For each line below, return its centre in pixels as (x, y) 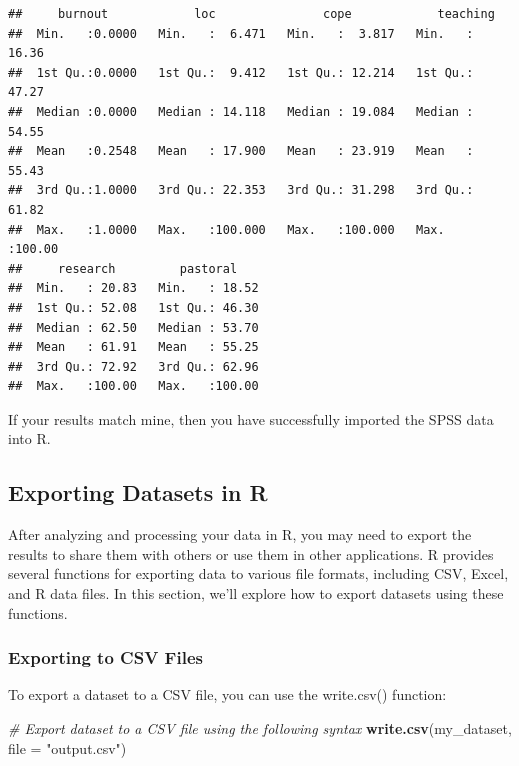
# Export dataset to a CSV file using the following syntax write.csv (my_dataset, (260, 728)
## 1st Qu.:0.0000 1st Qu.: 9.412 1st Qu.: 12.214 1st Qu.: (241, 72)
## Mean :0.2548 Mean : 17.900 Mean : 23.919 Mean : (241, 151)
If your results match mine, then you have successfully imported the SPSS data (251, 418)
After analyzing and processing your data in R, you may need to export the (240, 534)
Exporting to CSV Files (105, 657)
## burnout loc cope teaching (251, 14)
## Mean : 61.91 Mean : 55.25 (133, 347)
